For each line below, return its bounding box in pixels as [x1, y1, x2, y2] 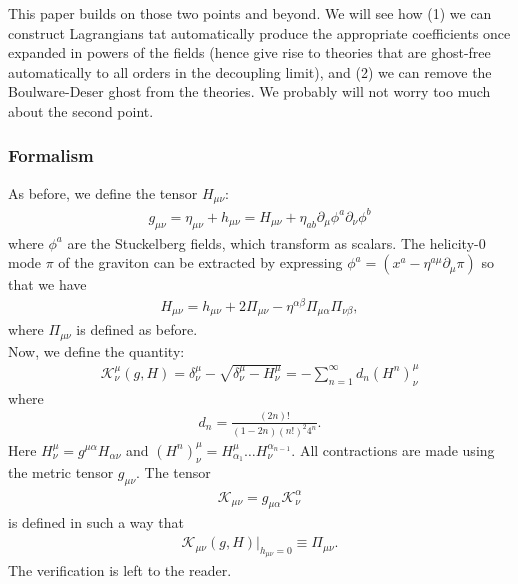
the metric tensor [8, 462, 114, 483]
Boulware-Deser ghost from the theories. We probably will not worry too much [8, 81, 491, 102]
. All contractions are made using [291, 439, 495, 460]
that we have [8, 274, 87, 295]
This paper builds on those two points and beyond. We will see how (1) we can [8, 3, 492, 23]
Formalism [8, 143, 94, 168]
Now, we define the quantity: [8, 340, 185, 361]
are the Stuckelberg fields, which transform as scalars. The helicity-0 [67, 232, 486, 253]
